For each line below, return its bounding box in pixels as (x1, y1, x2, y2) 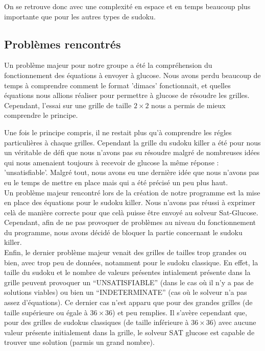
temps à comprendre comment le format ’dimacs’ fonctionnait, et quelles (4, 80, 231, 90)
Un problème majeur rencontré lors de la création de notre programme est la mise (4, 187, 260, 197)
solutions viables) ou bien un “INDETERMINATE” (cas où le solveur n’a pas (4, 287, 247, 297)
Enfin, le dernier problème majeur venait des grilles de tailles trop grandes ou (4, 247, 247, 258)
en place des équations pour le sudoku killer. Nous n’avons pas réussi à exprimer (4, 197, 255, 208)
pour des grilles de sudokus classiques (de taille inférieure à (4, 317, 189, 328)
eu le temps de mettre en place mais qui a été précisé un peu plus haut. (4, 177, 228, 187)
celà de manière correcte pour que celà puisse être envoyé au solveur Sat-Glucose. (4, 207, 258, 217)
